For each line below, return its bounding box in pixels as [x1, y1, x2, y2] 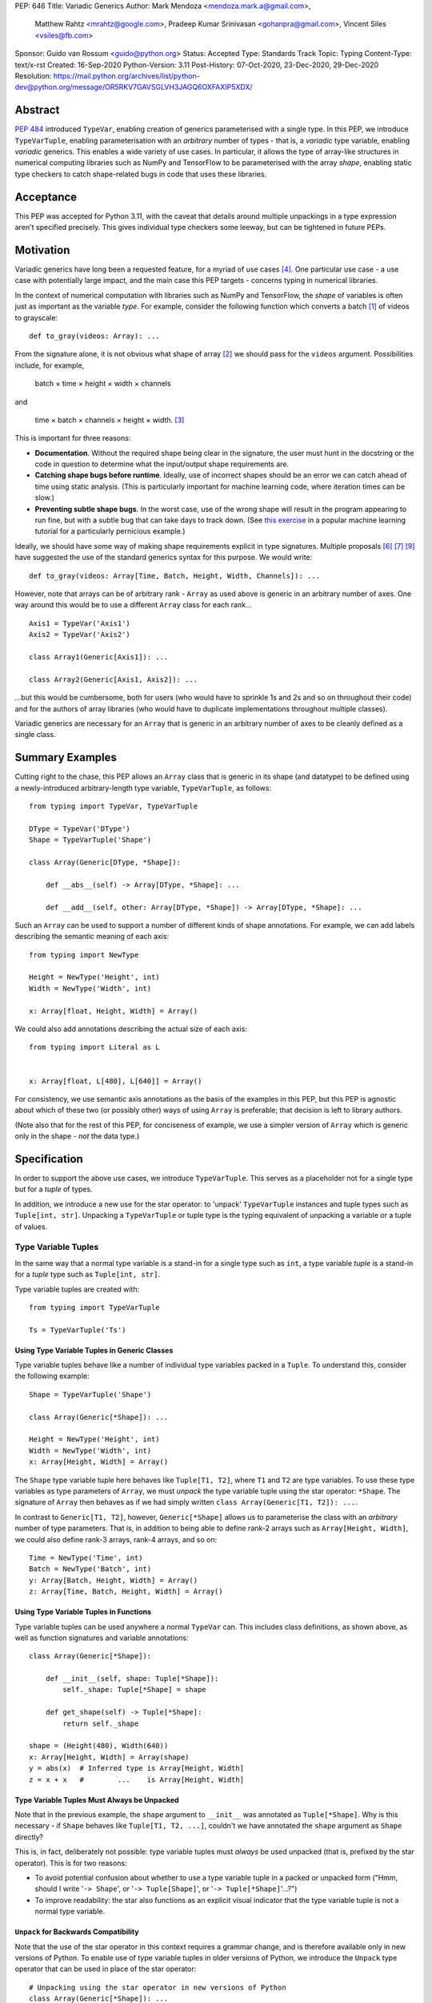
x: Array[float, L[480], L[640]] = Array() [29, 1076, 202, 1086]
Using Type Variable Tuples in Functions [14, 1607, 152, 1617]
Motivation [14, 243, 70, 256]
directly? [14, 1832, 44, 1842]
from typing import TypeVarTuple [29, 1303, 160, 1312]
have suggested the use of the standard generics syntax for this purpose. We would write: [14, 553, 313, 562]
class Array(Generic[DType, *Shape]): [29, 857, 182, 867]
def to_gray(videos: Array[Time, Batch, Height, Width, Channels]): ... [29, 571, 320, 580]
